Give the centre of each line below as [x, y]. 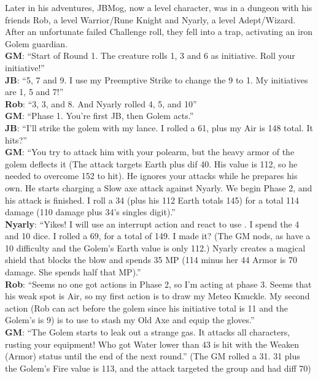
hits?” [16, 140]
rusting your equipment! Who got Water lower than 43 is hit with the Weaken [152, 344]
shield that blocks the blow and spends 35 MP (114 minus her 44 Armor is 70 [151, 260]
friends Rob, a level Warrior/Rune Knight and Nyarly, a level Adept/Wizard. [150, 19]
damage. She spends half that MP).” [73, 272]
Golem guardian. [37, 43]
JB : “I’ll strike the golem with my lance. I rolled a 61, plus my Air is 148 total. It [159, 127]
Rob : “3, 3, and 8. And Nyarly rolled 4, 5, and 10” [101, 103]
